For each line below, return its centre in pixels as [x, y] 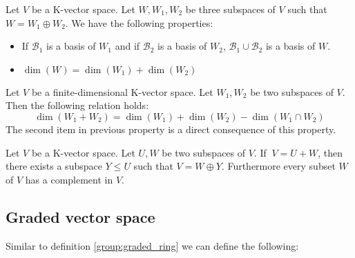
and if [127, 46]
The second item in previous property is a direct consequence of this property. [171, 129]
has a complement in [69, 179]
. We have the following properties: [139, 22]
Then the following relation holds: [77, 105]
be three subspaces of [230, 9]
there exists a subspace [54, 166]
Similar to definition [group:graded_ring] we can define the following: [152, 245]
